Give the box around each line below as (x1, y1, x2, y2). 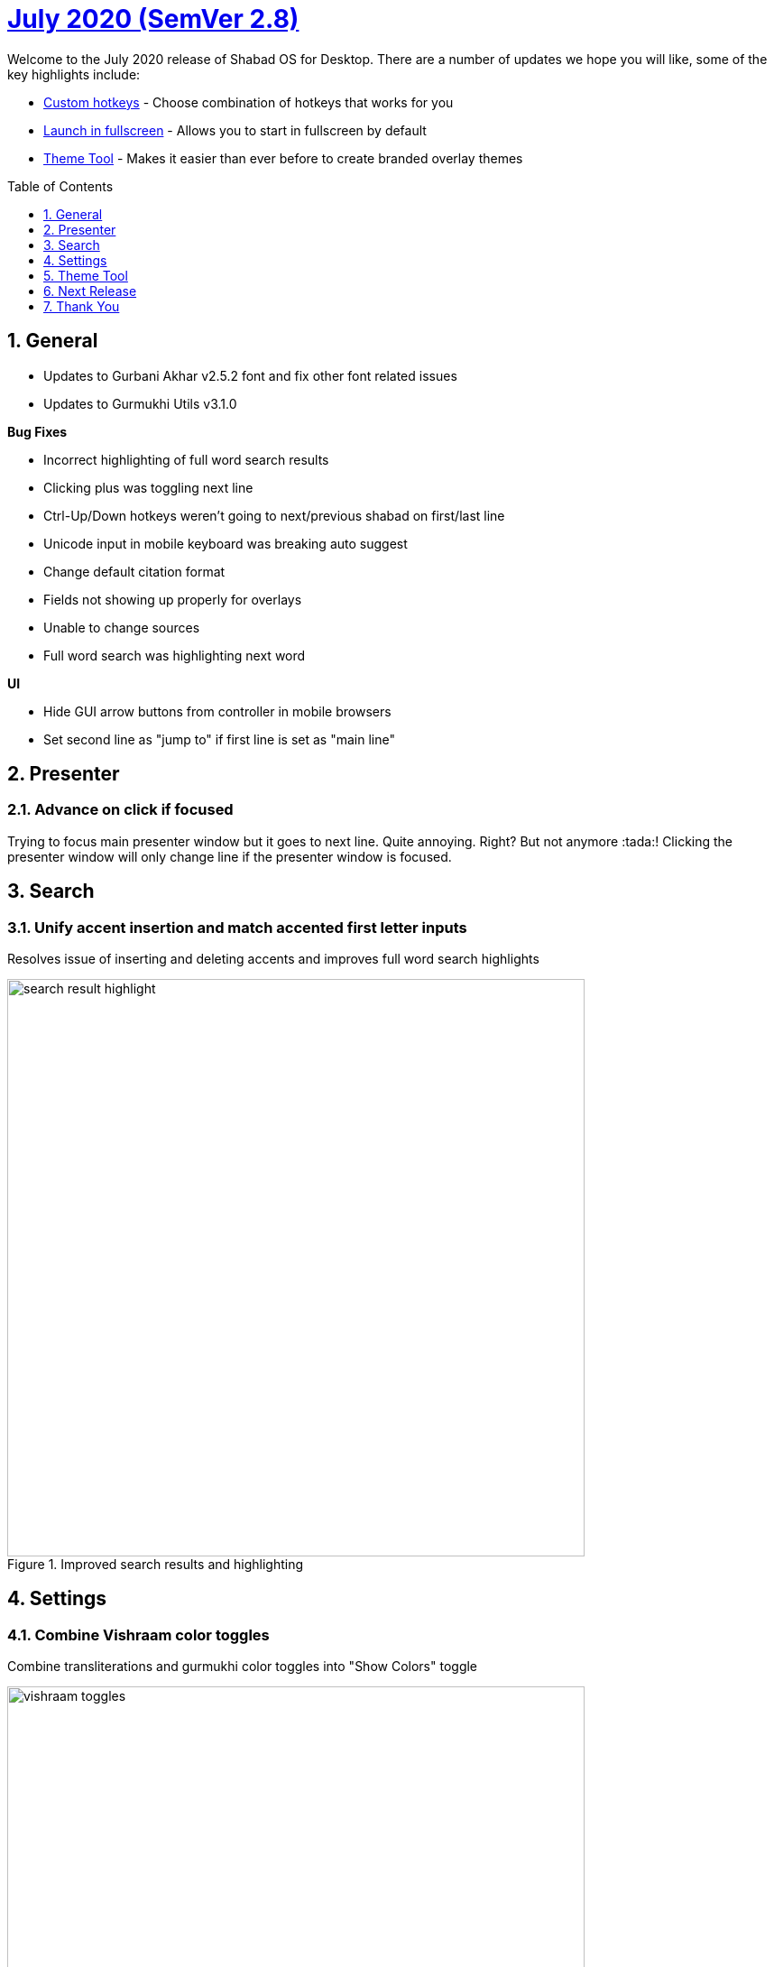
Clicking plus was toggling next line (43, 479, 253, 495)
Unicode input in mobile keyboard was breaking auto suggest (43, 535, 408, 551)
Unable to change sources (43, 619, 200, 635)
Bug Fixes (7, 423, 68, 439)
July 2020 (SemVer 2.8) (7, 4, 299, 34)
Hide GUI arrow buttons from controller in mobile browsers (43, 703, 392, 719)
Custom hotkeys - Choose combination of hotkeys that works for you (43, 94, 454, 110)
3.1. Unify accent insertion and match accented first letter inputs (7, 918, 467, 937)
